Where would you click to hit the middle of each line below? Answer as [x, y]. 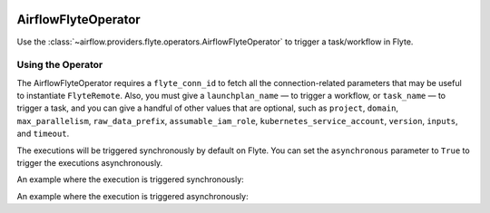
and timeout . [43, 134]
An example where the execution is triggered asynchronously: [132, 196]
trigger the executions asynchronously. [90, 163]
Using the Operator [60, 65]
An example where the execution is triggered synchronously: [130, 179]
